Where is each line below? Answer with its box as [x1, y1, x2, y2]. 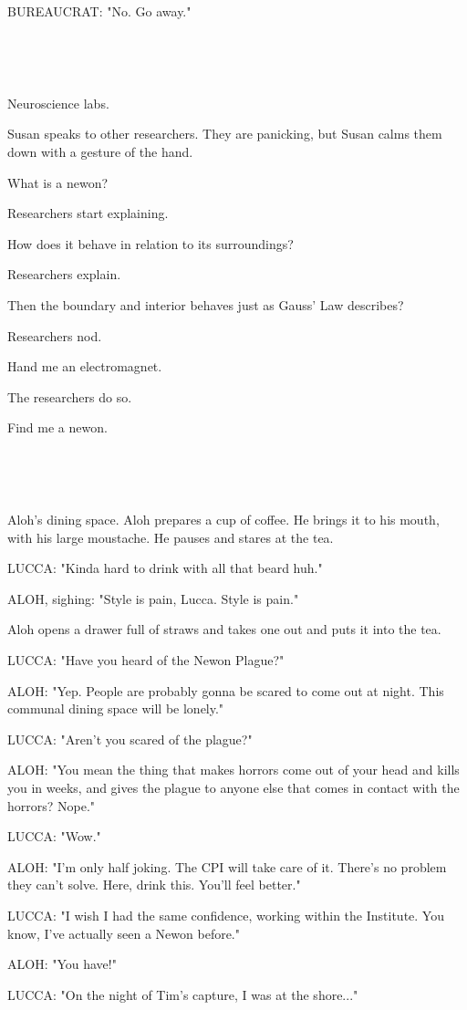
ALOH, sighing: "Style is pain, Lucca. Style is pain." [7, 588, 299, 608]
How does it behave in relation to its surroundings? [7, 234, 294, 253]
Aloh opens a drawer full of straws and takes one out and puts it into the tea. [7, 620, 441, 639]
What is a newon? [7, 172, 109, 192]
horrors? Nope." [7, 796, 96, 815]
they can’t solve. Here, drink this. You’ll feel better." [7, 875, 301, 894]
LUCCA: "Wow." [7, 827, 101, 846]
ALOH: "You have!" [7, 954, 117, 974]
